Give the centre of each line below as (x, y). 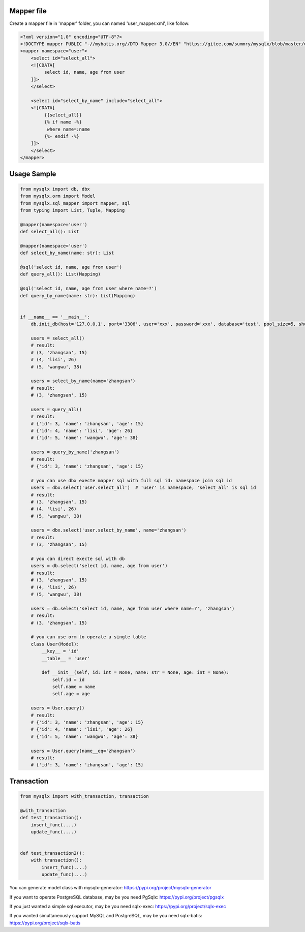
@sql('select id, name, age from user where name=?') (88, 289)
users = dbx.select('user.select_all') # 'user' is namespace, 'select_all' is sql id (143, 488)
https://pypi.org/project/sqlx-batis (45, 923)
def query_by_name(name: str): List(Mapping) (78, 296)
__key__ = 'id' (60, 651)
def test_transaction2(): (52, 853)
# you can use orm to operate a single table (88, 637)
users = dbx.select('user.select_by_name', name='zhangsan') (109, 530)
